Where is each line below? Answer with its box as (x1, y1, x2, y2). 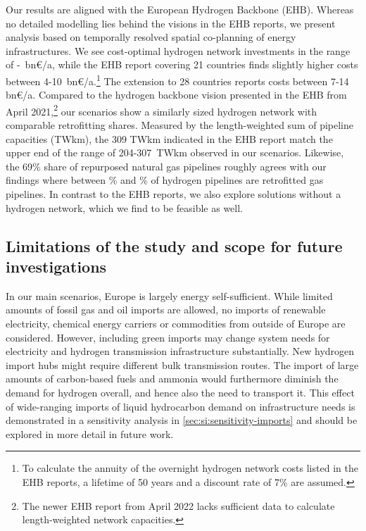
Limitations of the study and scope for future (6, 235, 343, 256)
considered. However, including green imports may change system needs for (6, 330, 330, 344)
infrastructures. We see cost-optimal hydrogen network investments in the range (6, 43, 351, 58)
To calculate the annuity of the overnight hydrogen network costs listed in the (22, 461, 358, 475)
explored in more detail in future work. (6, 426, 174, 441)
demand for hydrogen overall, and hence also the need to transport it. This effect (6, 385, 355, 399)
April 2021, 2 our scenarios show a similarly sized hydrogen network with (6, 101, 317, 118)
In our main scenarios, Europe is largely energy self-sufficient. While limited (6, 288, 333, 303)
